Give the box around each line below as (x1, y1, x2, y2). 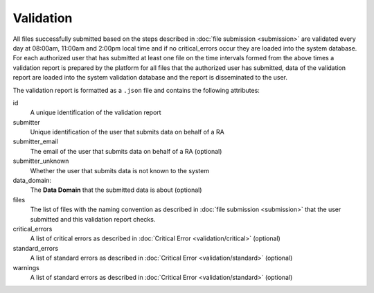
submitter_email (12, 137, 58, 145)
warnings (12, 263, 39, 272)
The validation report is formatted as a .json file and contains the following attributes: (12, 86, 260, 94)
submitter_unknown (12, 157, 69, 166)
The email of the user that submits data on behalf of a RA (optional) (30, 147, 222, 155)
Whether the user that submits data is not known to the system (30, 166, 210, 175)
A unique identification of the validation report (30, 108, 162, 117)
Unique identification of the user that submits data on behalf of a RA (30, 128, 224, 136)
